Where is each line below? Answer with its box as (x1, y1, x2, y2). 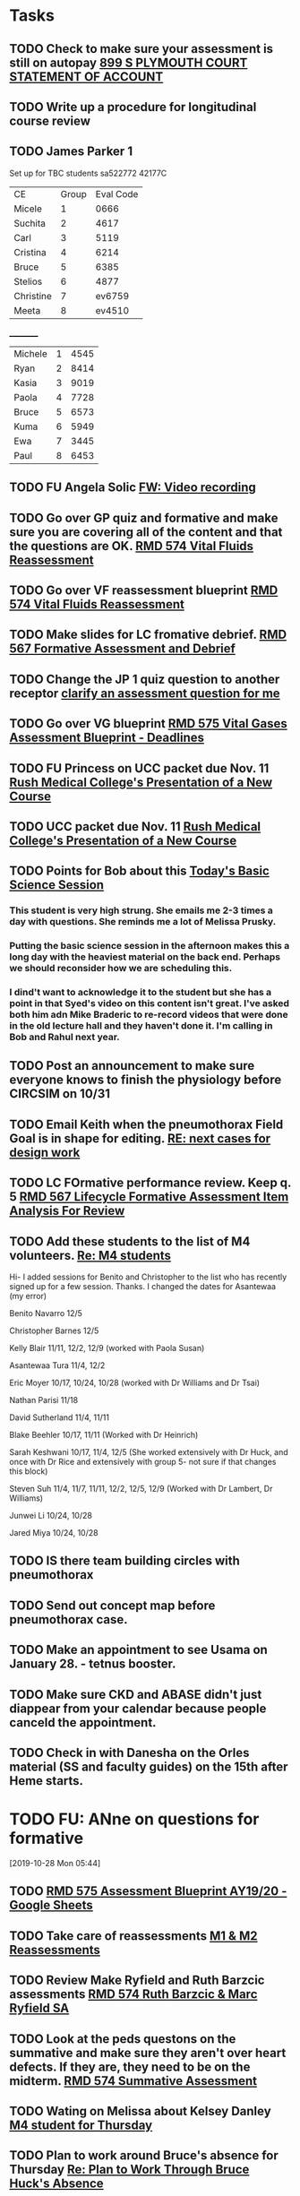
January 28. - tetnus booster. (9, 1657, 176, 1672)
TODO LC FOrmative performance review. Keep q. (9, 1176, 292, 1191)
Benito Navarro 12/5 (9, 1308, 83, 1319)
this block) (9, 1466, 48, 1477)
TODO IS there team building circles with (9, 1554, 240, 1569)
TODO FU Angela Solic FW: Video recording (9, 480, 257, 495)
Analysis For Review (9, 1203, 125, 1219)
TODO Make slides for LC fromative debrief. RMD (9, 627, 287, 642)
